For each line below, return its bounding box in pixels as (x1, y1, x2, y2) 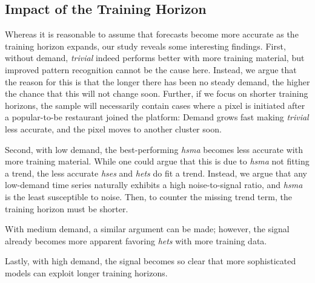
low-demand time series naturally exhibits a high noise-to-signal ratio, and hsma (5, 178, 303, 191)
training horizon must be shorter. (5, 202, 128, 215)
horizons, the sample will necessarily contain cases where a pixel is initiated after (5, 99, 305, 111)
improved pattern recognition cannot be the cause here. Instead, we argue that (5, 63, 297, 76)
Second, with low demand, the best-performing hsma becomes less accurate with (5, 143, 303, 155)
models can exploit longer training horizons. (5, 266, 168, 279)
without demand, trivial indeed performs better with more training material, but (5, 51, 305, 64)
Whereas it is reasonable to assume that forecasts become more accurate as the (5, 28, 299, 41)
